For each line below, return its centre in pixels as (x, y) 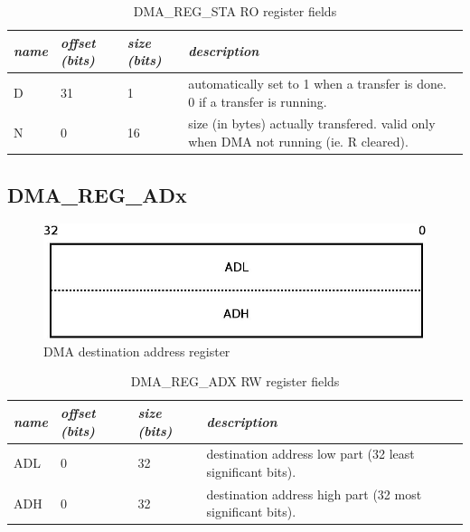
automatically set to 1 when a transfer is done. (317, 84)
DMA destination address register (137, 351)
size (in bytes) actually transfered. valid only (312, 123)
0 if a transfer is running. (258, 101)
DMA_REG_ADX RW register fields (235, 381)
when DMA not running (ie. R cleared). (298, 142)
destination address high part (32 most (314, 494)
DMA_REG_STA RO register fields (235, 11)
